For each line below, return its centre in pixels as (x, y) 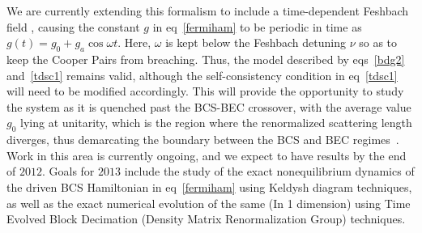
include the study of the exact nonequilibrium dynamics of (269, 171)
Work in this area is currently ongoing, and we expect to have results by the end (207, 155)
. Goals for (68, 171)
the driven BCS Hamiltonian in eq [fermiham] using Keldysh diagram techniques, (209, 186)
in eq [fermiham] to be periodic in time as (257, 26)
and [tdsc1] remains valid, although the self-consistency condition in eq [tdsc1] (202, 75)
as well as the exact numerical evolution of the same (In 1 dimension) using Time (209, 203)
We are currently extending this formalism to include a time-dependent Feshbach (208, 11)
